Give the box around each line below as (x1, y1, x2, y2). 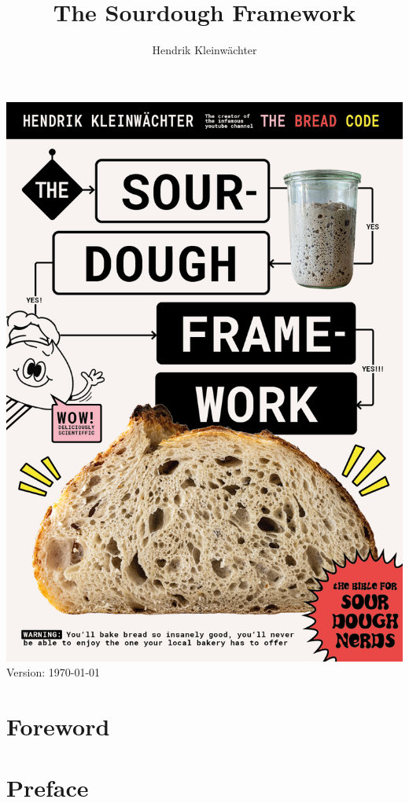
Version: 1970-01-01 (6, 664, 101, 680)
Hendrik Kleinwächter (152, 42, 257, 58)
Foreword (6, 709, 110, 742)
